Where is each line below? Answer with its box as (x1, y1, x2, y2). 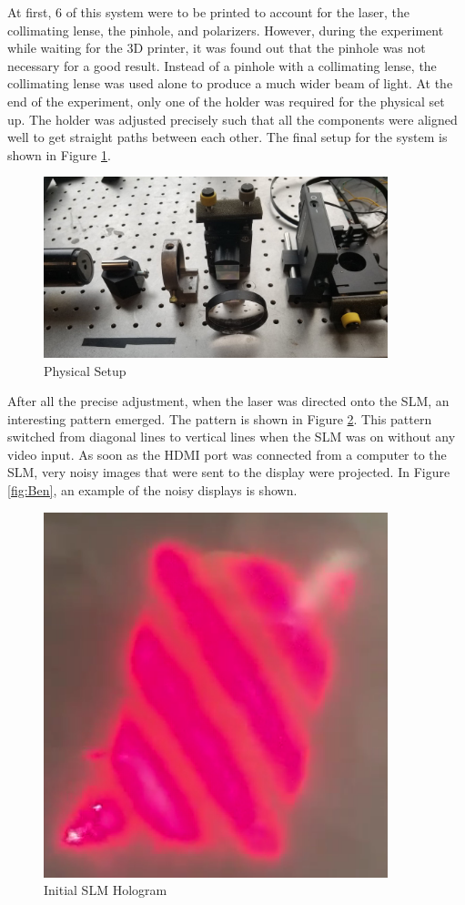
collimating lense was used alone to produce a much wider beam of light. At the (7, 74, 453, 93)
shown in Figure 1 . (7, 145, 111, 164)
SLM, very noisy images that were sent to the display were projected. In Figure (7, 463, 450, 482)
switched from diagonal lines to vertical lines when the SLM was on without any (7, 427, 456, 446)
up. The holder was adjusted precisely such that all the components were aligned (7, 109, 458, 128)
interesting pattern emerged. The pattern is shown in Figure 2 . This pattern (7, 409, 432, 428)
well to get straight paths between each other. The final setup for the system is (7, 127, 448, 147)
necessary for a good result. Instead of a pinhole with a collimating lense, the (7, 56, 437, 75)
